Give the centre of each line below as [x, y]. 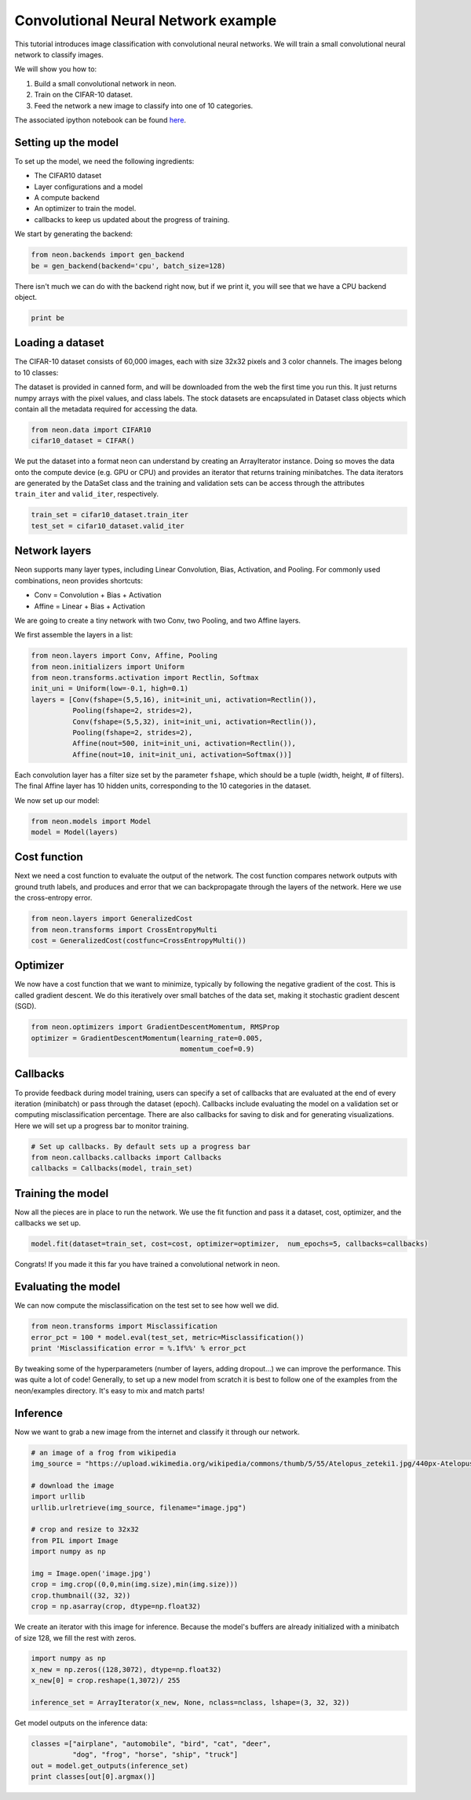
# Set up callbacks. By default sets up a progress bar [141, 1146]
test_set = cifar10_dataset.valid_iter [108, 526]
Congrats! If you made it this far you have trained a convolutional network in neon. [147, 1265]
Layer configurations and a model [88, 186]
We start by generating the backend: [74, 234]
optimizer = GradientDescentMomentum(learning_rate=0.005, [147, 1038]
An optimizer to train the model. [85, 209]
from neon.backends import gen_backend [108, 255]
